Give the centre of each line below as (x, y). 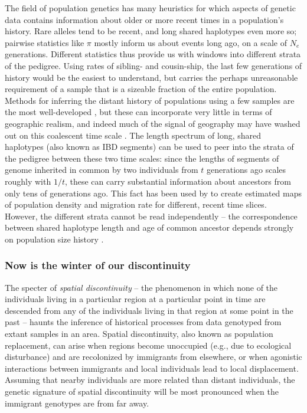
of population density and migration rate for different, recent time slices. (136, 204)
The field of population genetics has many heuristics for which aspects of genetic (150, 8)
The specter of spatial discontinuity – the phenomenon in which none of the (141, 287)
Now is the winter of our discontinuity (98, 265)
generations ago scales (246, 170)
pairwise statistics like (45, 42)
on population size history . (54, 239)
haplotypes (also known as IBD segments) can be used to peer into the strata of (149, 147)
